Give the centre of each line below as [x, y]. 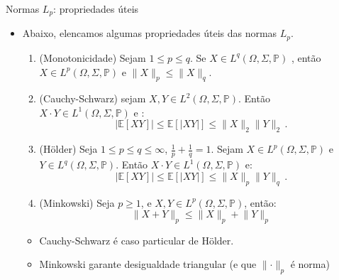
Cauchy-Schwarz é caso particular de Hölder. [137, 240]
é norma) [310, 264]
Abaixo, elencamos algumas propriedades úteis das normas [150, 33]
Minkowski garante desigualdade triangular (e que [148, 264]
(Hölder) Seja [68, 149]
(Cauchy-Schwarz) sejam [93, 98]
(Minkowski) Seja [77, 202]
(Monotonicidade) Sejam [93, 57]
